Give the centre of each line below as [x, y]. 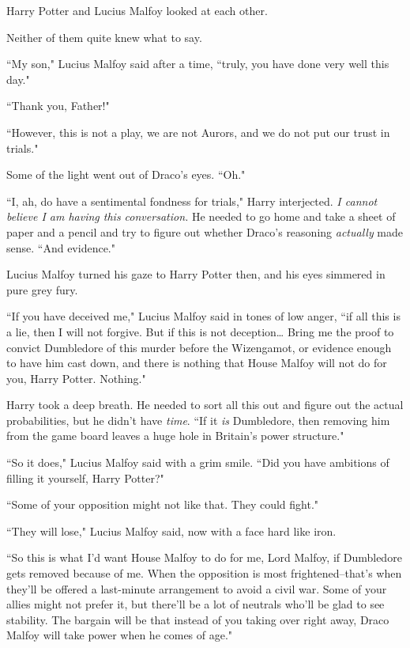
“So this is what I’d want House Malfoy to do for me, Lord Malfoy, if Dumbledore [204, 557]
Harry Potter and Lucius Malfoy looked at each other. [137, 10]
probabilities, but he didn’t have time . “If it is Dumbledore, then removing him [198, 420]
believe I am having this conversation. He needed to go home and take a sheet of [201, 216]
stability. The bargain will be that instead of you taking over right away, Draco [198, 619]
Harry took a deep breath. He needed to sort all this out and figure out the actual [205, 405]
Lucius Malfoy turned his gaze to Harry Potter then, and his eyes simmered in [196, 274]
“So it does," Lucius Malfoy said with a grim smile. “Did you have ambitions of [198, 462]
